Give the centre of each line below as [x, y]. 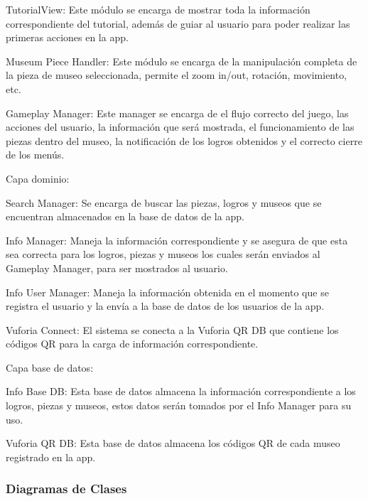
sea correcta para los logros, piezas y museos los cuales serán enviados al [163, 254]
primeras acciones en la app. [67, 37]
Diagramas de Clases [66, 489]
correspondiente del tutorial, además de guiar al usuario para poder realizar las [178, 23]
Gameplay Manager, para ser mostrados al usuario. [117, 268]
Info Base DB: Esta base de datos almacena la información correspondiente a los [181, 391]
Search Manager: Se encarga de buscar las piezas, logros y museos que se [164, 202]
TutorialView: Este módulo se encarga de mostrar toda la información [158, 9]
